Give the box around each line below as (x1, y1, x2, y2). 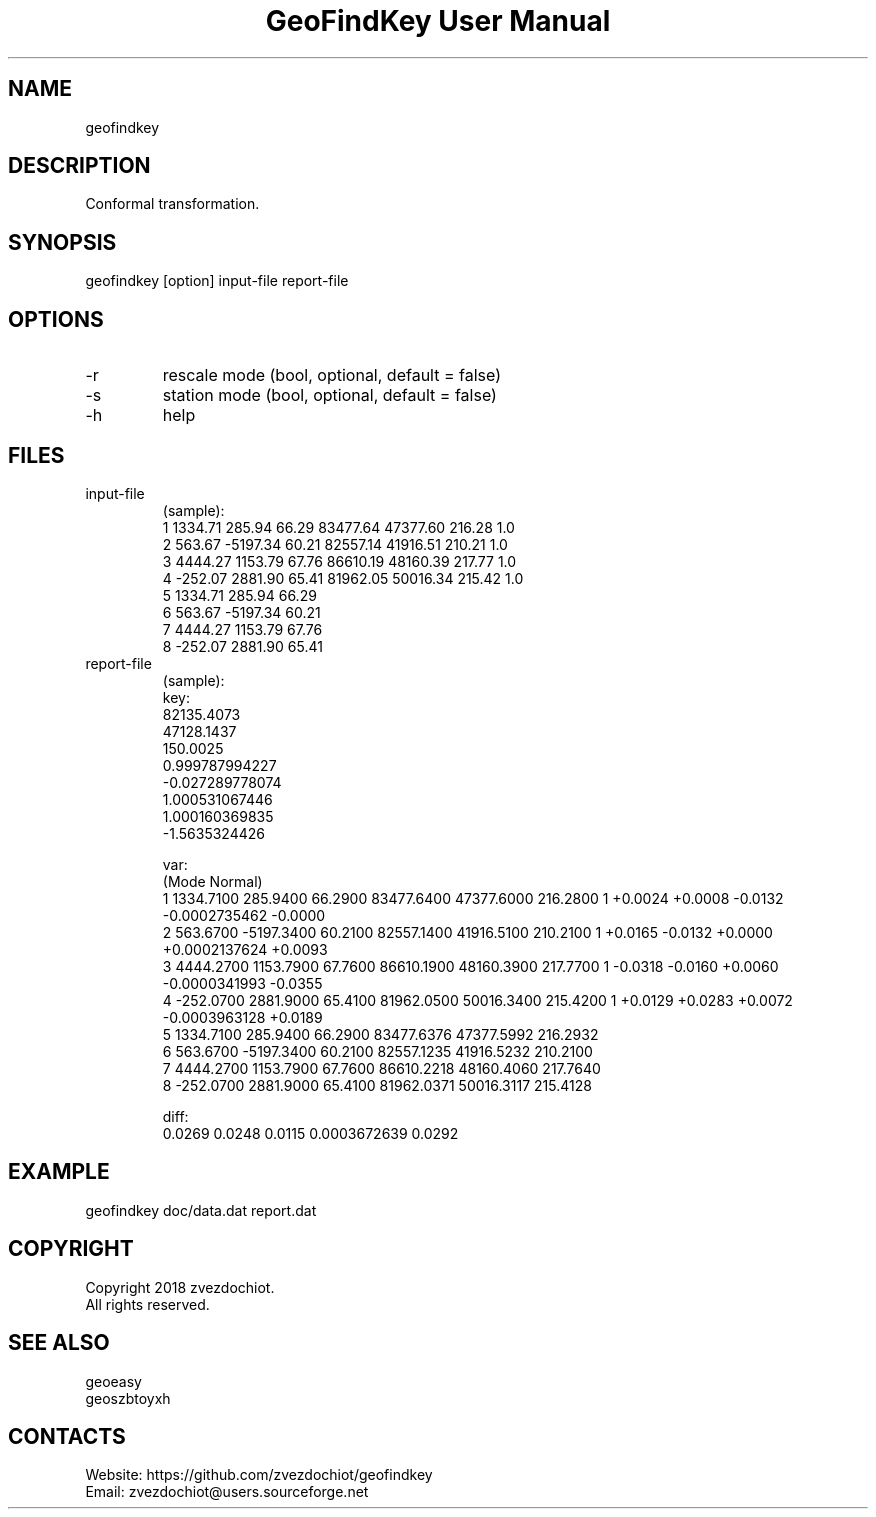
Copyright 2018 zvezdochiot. (85, 1278, 275, 1296)
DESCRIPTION (8, 153, 151, 179)
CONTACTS (8, 1423, 126, 1449)
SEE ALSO (8, 1330, 110, 1356)
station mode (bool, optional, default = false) (162, 385, 497, 406)
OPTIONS (8, 306, 104, 332)
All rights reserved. (85, 1295, 210, 1313)
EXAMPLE (8, 1159, 110, 1185)
